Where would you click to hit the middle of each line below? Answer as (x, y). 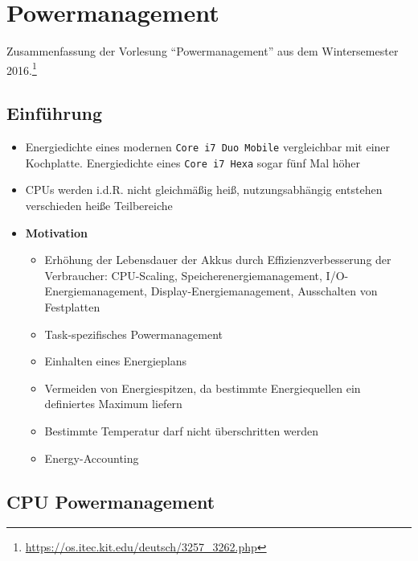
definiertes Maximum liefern (113, 404)
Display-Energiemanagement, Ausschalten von (264, 291)
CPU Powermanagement (111, 501)
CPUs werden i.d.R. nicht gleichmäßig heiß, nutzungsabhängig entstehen (204, 190)
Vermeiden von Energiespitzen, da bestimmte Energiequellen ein (203, 388)
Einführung (55, 113)
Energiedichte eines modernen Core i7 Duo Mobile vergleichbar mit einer (208, 147)
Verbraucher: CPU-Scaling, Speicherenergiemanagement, (183, 275)
